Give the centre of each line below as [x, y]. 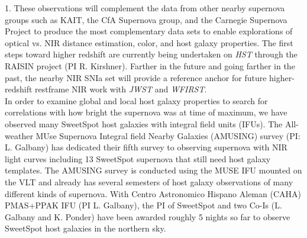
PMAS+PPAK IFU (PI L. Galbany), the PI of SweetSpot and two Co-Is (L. [143, 205]
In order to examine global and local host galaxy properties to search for [136, 100]
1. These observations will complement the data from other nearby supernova [145, 8]
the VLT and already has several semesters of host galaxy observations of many [149, 181]
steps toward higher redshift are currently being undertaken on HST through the [151, 54]
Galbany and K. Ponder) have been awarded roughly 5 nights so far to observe [148, 216]
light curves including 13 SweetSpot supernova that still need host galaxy [138, 158]
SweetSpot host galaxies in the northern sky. [85, 228]
